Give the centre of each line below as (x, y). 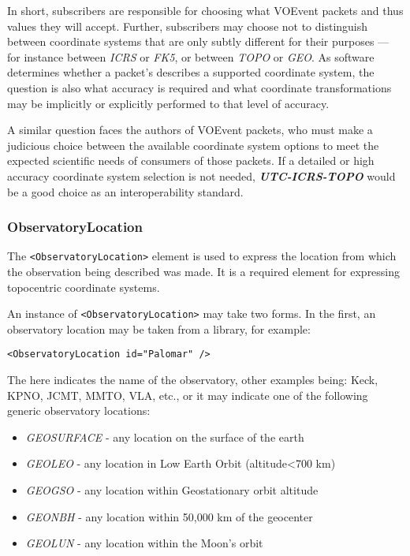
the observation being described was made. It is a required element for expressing (204, 271)
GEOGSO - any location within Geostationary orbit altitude (172, 490)
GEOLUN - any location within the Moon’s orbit (144, 543)
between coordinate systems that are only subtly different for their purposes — (198, 41)
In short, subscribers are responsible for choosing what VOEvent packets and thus (205, 10)
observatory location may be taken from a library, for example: (159, 328)
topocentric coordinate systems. (84, 287)
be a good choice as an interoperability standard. (125, 191)
